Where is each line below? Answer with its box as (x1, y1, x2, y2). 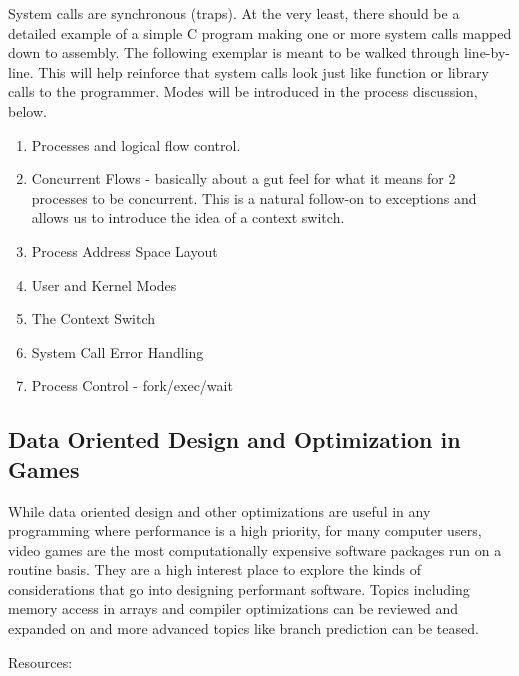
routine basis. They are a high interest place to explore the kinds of (8, 559, 422, 580)
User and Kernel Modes (31, 274, 177, 295)
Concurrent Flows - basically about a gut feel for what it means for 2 (31, 168, 456, 189)
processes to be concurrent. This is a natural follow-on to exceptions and (31, 187, 477, 208)
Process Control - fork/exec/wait (31, 375, 233, 396)
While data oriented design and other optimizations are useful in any (8, 500, 431, 521)
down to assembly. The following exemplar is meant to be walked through (8, 42, 460, 63)
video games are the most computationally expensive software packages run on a (8, 539, 502, 560)
